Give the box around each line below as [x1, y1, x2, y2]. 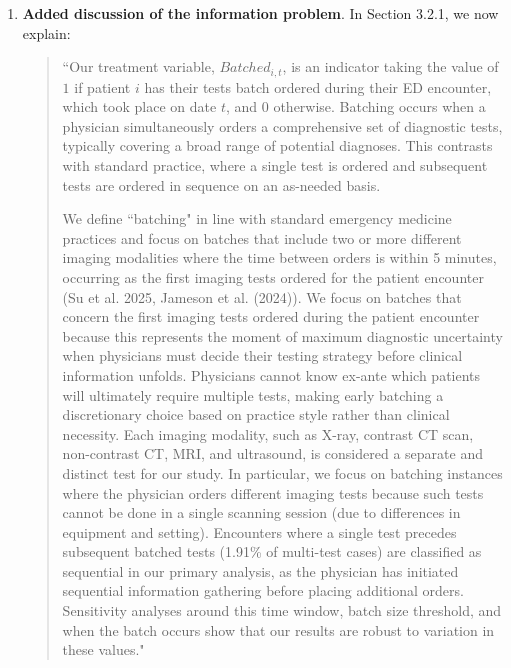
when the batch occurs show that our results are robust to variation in [62, 619, 495, 640]
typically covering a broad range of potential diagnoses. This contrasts [62, 135, 493, 156]
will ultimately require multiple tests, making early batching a [62, 384, 444, 405]
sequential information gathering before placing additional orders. [62, 580, 464, 601]
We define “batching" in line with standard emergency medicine [62, 208, 452, 229]
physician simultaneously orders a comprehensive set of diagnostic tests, [62, 115, 503, 136]
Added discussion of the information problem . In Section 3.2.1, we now [22, 3, 499, 23]
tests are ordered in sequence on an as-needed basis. [62, 174, 381, 195]
